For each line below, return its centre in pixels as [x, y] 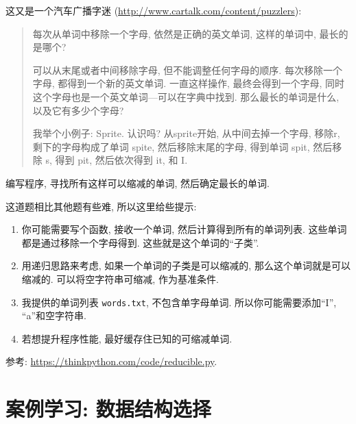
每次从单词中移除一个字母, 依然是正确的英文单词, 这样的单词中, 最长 [186, 33]
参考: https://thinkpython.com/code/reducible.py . [111, 361]
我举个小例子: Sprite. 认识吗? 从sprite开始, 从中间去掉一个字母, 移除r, [186, 133]
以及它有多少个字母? [78, 110]
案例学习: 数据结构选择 [108, 409]
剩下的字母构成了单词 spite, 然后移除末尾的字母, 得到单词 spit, [171, 146]
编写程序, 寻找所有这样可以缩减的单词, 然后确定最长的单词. [138, 183]
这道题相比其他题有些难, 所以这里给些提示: [101, 206]
